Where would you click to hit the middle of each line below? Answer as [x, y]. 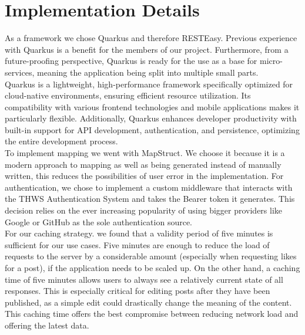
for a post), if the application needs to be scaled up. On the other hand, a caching [152, 268]
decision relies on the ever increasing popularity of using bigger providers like [144, 210]
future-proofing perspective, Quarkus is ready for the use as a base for [131, 61]
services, [20, 72]
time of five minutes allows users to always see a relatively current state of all [144, 279]
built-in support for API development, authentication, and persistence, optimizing [152, 129]
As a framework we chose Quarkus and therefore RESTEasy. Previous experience [151, 38]
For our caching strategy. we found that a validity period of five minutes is [139, 233]
